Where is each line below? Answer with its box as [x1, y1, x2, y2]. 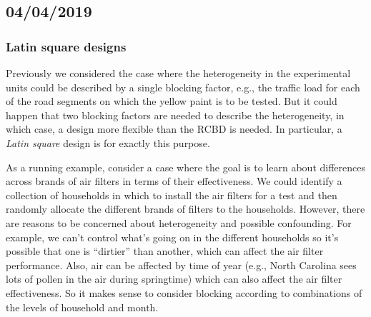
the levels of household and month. [6, 299, 159, 314]
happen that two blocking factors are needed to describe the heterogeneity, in [6, 107, 345, 122]
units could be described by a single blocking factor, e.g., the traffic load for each [6, 79, 360, 94]
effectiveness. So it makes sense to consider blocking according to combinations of [6, 285, 362, 300]
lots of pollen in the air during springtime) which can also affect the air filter [6, 271, 342, 286]
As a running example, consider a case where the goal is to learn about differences [6, 159, 365, 174]
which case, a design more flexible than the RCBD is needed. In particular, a [6, 121, 342, 136]
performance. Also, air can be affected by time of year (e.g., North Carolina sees [6, 257, 357, 272]
